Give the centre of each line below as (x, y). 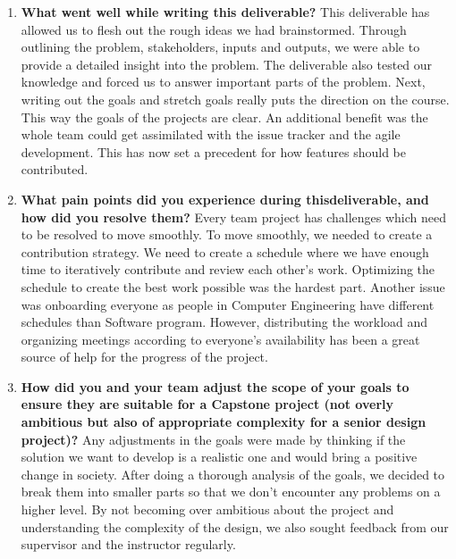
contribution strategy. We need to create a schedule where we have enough (225, 251)
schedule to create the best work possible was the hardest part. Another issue (233, 286)
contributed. (55, 169)
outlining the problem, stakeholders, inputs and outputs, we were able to (220, 47)
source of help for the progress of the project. (144, 357)
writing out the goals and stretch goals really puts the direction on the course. (235, 99)
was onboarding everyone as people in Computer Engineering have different (228, 304)
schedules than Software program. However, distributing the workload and (224, 322)
